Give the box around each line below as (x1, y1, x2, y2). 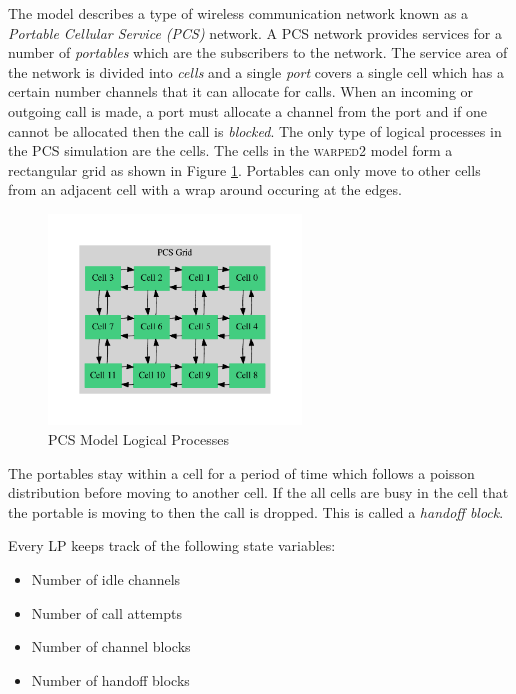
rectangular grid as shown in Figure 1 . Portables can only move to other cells (8, 159, 481, 180)
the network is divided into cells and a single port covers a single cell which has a (8, 61, 505, 82)
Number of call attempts (31, 602, 183, 623)
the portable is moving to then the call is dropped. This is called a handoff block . (8, 501, 504, 522)
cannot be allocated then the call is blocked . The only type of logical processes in (8, 120, 502, 141)
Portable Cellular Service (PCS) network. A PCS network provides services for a (8, 22, 503, 43)
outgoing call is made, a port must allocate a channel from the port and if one (8, 100, 487, 121)
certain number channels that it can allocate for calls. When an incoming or (8, 81, 474, 102)
